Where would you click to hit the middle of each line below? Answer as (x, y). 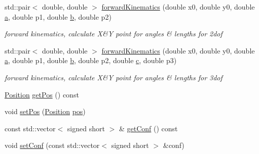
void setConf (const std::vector (52, 145)
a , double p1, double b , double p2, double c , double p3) (91, 60)
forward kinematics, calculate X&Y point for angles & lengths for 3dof (114, 77)
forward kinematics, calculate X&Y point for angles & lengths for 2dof (114, 34)
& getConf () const (148, 128)
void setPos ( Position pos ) (45, 111)
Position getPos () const (42, 94)
